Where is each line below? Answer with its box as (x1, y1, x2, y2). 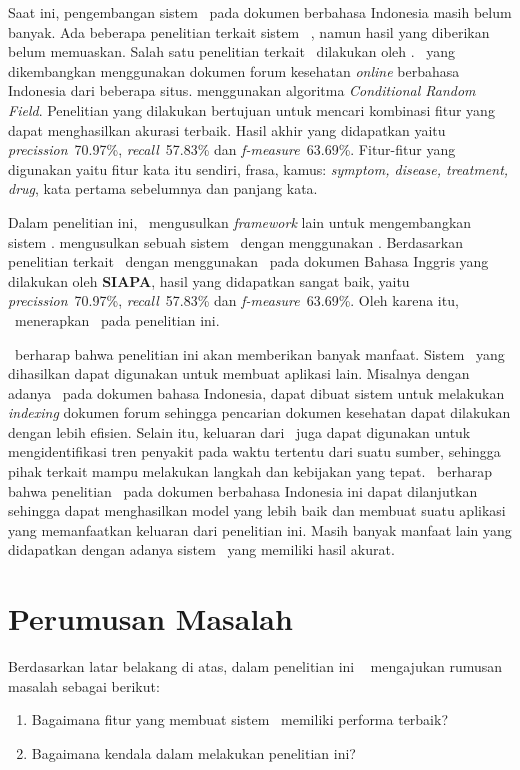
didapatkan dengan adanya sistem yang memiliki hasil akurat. (8, 539, 395, 560)
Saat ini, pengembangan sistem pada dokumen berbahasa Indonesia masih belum (8, 2, 512, 22)
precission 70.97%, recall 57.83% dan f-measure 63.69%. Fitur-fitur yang (8, 139, 456, 160)
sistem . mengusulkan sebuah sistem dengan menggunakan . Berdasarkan (8, 231, 464, 252)
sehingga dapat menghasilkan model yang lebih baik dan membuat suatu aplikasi (8, 500, 506, 521)
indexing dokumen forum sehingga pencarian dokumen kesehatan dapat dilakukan (8, 402, 511, 423)
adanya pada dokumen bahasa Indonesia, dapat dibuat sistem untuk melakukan (8, 382, 505, 403)
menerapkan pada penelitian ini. (14, 309, 220, 330)
